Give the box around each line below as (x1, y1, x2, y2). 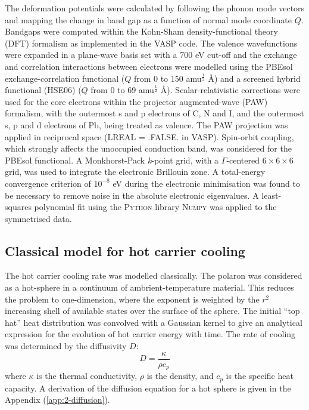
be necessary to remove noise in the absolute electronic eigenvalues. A (5, 189, 259, 201)
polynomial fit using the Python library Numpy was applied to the (34, 201, 277, 213)
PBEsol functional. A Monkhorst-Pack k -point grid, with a (5, 153, 219, 166)
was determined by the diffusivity (5, 340, 127, 352)
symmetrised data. (5, 212, 72, 224)
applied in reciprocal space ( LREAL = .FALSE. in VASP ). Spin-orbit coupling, (5, 130, 294, 143)
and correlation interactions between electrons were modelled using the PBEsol (5, 60, 293, 72)
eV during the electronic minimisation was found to (113, 177, 300, 189)
